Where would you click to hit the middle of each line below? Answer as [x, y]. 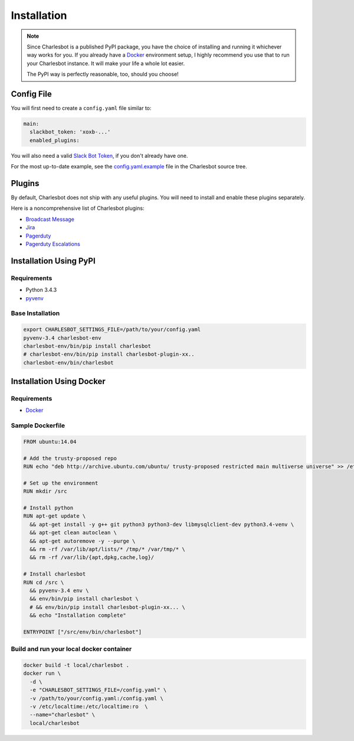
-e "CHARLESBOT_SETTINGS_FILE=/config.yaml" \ [98, 690]
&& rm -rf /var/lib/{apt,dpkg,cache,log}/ [92, 558]
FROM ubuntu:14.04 [50, 441]
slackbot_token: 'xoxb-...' [70, 132]
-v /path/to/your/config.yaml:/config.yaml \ [96, 698]
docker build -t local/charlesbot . [76, 665]
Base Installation [35, 313]
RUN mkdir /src [45, 491]
